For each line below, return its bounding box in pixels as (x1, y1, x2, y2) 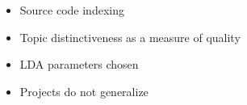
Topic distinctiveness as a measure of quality (19, 28, 241, 45)
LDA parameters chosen (19, 56, 139, 73)
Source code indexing (19, 2, 124, 18)
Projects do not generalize (19, 82, 149, 99)
